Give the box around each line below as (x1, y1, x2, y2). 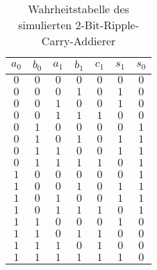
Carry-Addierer (41, 33, 116, 49)
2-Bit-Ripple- (75, 17, 140, 33)
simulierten (18, 17, 72, 33)
